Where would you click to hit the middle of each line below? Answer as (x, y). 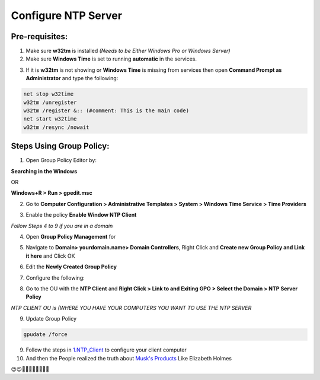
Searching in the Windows (44, 171)
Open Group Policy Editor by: (61, 160)
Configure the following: (55, 278)
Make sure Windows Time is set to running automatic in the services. (111, 59)
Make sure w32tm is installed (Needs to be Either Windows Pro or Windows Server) (128, 51)
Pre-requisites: (39, 37)
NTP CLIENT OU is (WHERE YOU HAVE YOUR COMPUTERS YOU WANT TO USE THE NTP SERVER (131, 308)
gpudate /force (45, 335)
